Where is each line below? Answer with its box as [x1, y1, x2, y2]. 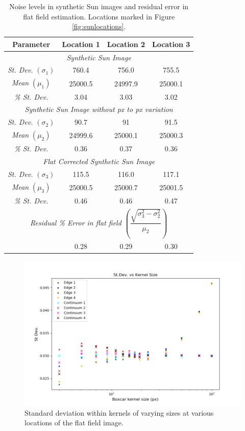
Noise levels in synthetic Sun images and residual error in [9, 1, 189, 11]
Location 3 [152, 38, 190, 49]
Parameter [12, 38, 51, 49]
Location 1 [62, 38, 100, 49]
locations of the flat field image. [24, 417, 124, 428]
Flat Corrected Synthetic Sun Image [43, 156, 155, 167]
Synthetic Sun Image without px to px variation [24, 104, 173, 115]
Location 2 [107, 38, 145, 49]
